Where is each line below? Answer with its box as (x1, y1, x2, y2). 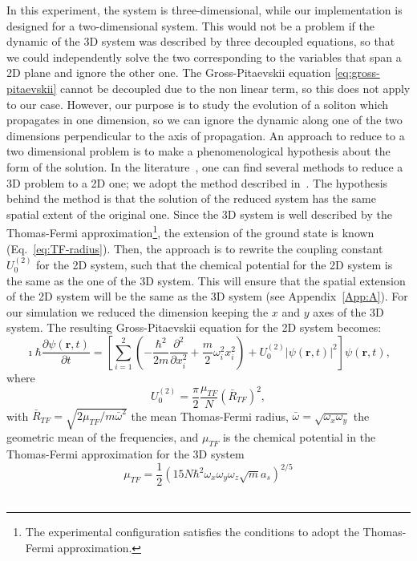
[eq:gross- (334, 64, 380, 81)
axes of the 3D (313, 303, 384, 320)
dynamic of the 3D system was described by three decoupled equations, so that (6, 33, 395, 50)
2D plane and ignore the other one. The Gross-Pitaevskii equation (6, 64, 331, 81)
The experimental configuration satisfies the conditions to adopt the (25, 523, 359, 540)
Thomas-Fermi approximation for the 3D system (6, 445, 245, 462)
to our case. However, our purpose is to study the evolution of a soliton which (6, 95, 389, 112)
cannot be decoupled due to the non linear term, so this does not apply (59, 79, 411, 96)
